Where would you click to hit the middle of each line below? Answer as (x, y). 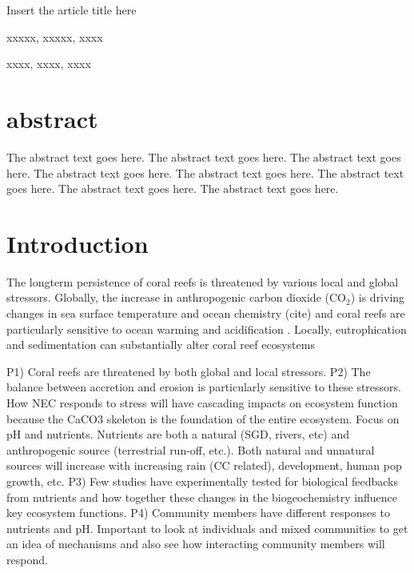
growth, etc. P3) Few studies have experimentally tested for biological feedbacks (203, 481)
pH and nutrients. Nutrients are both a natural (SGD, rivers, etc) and (178, 434)
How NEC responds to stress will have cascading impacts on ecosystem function (202, 402)
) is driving (378, 297)
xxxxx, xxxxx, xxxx (55, 36)
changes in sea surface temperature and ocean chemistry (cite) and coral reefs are (206, 313)
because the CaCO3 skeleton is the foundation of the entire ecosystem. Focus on (203, 418)
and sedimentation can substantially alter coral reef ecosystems (161, 345)
